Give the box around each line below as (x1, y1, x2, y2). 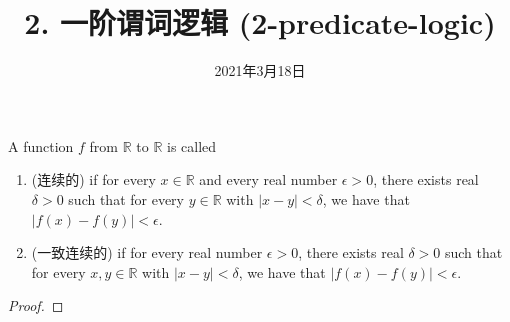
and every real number (199, 169, 338, 190)
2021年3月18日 (214, 60, 306, 81)
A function (8, 135, 74, 156)
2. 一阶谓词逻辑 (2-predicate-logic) (24, 2, 496, 43)
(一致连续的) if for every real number (31, 242, 263, 263)
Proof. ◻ (8, 295, 64, 316)
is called (167, 135, 217, 156)
